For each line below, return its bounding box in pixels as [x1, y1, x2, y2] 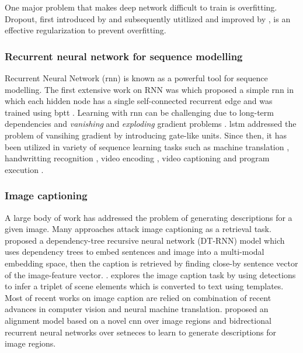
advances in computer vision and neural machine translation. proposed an [5, 303, 269, 315]
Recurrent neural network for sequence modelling [5, 49, 243, 63]
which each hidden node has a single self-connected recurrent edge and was [5, 95, 273, 107]
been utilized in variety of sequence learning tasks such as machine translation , [5, 140, 290, 153]
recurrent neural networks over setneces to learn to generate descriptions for [5, 326, 277, 338]
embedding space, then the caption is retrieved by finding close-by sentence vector [5, 257, 298, 269]
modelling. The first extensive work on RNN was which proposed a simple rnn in [5, 83, 294, 95]
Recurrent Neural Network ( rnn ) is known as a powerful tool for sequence [5, 72, 268, 84]
